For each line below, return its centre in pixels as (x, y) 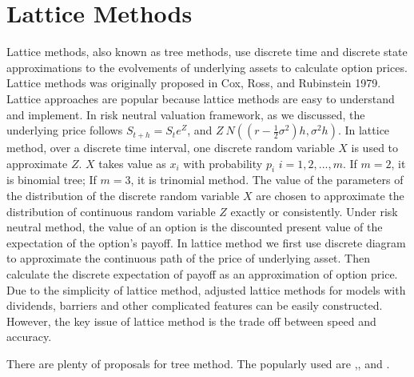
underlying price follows (65, 130)
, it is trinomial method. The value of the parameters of (267, 180)
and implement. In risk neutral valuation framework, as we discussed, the (186, 114)
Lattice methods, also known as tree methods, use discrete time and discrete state (207, 52)
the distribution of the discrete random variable (123, 196)
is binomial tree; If (52, 180)
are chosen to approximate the (330, 196)
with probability (223, 163)
